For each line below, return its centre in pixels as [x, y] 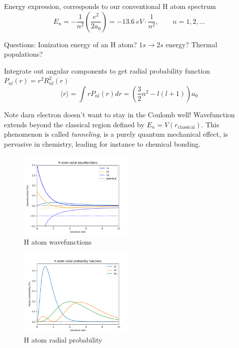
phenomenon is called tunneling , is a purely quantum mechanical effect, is [116, 134]
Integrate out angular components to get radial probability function [107, 70]
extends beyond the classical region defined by [74, 124]
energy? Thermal [192, 44]
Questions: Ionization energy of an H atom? [71, 44]
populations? [23, 54]
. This [210, 124]
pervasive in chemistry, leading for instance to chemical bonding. [102, 143]
